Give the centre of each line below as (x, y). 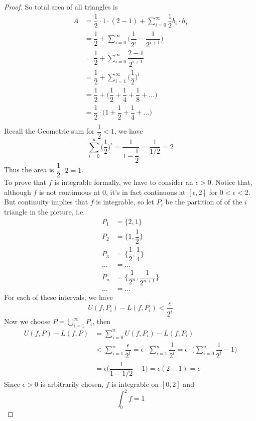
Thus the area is (29, 170)
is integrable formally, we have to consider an (124, 182)
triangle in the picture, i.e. (45, 212)
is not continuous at (70, 192)
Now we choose (27, 321)
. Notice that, (232, 182)
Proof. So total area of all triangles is (61, 7)
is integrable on (135, 384)
